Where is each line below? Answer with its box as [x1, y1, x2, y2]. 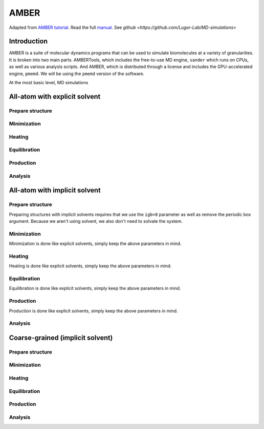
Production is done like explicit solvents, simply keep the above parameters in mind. [9, 308, 178, 313]
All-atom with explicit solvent [9, 92, 101, 100]
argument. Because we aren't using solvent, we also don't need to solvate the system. [9, 218, 183, 224]
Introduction [9, 37, 48, 46]
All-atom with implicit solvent [9, 186, 101, 194]
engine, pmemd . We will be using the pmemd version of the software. [9, 71, 145, 76]
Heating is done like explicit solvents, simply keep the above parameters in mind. [9, 263, 172, 269]
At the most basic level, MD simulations [9, 80, 88, 86]
